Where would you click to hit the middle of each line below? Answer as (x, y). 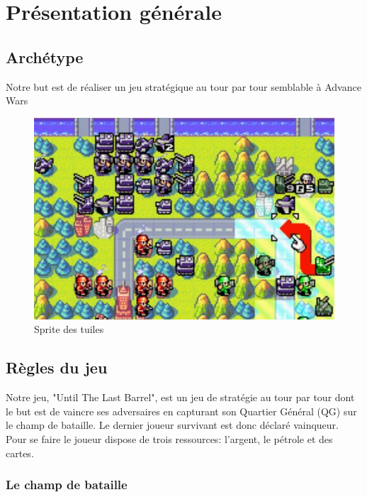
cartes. (20, 453)
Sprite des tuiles (69, 329)
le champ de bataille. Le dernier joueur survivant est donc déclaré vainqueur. (172, 425)
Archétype (45, 56)
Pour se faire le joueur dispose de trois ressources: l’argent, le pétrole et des (169, 439)
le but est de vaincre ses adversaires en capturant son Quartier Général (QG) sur (181, 411)
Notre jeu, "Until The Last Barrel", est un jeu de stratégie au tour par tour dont (180, 397)
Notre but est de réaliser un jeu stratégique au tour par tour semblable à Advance (183, 86)
